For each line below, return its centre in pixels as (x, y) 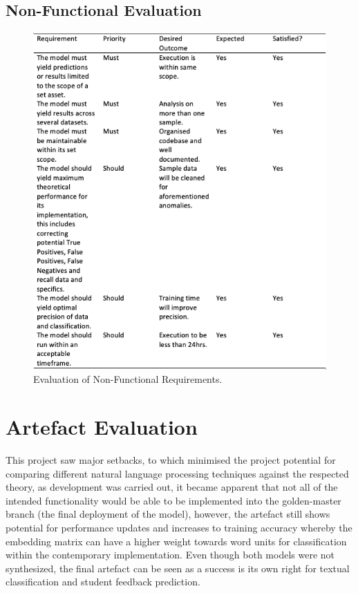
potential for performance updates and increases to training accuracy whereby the (179, 527)
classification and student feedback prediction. (103, 582)
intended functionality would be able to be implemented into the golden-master (173, 500)
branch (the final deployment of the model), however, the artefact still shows (168, 514)
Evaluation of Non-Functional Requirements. (128, 379)
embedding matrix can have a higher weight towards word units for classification (176, 541)
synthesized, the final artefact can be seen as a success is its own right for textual (178, 568)
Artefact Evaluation (102, 427)
